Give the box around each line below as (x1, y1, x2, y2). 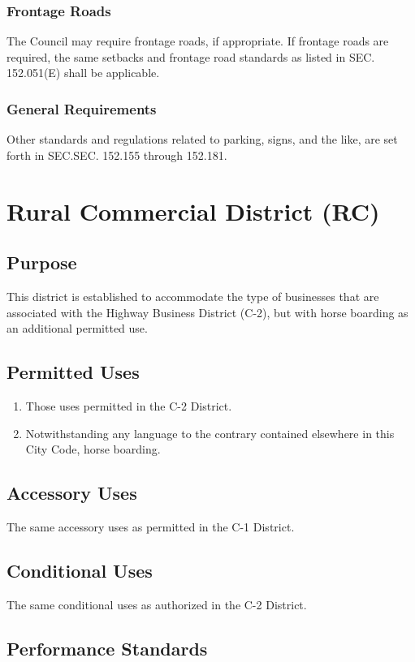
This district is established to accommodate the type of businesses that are (6, 287, 379, 304)
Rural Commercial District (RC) (6, 194, 380, 227)
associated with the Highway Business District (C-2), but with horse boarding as (6, 303, 409, 320)
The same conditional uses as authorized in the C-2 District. (6, 595, 307, 613)
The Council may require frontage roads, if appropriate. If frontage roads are (6, 32, 389, 49)
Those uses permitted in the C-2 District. (25, 397, 232, 414)
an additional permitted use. (6, 320, 148, 337)
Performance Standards (6, 635, 208, 660)
